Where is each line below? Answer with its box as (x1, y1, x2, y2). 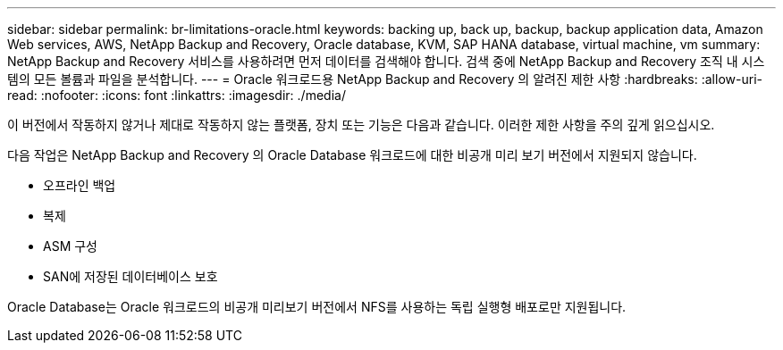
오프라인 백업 (43, 178, 116, 193)
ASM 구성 (43, 238, 97, 254)
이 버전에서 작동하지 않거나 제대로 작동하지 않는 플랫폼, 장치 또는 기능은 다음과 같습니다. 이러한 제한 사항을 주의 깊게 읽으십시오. (7, 117, 715, 132)
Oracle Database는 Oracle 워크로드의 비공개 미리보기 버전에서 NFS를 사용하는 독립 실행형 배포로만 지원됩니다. (7, 299, 627, 314)
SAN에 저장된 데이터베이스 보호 (43, 269, 218, 284)
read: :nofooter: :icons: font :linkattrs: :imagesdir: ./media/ (7, 87, 346, 103)
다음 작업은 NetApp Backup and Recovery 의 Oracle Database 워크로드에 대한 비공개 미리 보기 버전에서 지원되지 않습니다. (7, 147, 697, 162)
